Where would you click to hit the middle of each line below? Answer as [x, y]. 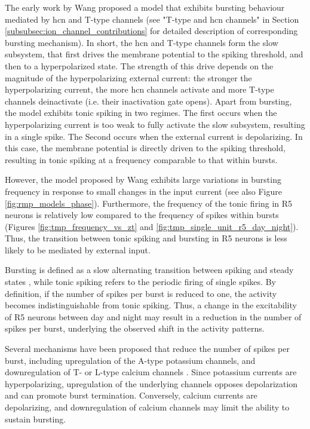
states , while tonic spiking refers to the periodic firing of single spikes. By [140, 282]
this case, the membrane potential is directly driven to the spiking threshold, [145, 148]
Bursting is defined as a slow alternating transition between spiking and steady [149, 270]
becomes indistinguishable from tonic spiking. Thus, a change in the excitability [151, 305]
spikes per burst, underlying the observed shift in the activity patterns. [135, 328]
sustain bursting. [36, 419]
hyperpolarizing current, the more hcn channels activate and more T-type [139, 89]
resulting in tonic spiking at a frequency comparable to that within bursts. [141, 159]
